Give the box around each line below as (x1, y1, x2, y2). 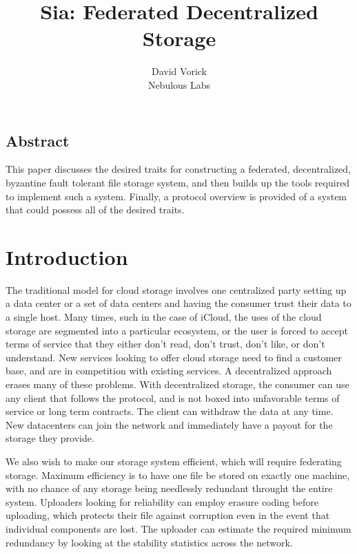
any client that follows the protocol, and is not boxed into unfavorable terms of (6, 390, 340, 405)
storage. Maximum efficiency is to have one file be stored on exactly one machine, (6, 467, 350, 482)
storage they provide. (6, 431, 94, 445)
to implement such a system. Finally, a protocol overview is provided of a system (6, 189, 347, 203)
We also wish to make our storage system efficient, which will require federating (6, 454, 342, 468)
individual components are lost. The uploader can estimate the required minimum (6, 521, 351, 535)
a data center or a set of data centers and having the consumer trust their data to (6, 296, 351, 310)
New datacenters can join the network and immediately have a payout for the (6, 417, 333, 432)
